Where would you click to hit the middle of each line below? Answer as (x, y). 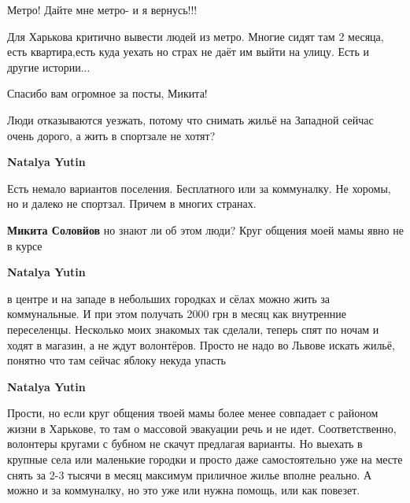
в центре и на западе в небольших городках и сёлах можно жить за (169, 298)
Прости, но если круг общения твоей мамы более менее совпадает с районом (193, 413)
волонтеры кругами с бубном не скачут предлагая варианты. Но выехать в (185, 444)
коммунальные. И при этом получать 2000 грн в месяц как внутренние (177, 314)
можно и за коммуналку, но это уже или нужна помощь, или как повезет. (184, 490)
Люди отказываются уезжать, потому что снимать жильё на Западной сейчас (190, 119)
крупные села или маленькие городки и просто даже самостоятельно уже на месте (205, 459)
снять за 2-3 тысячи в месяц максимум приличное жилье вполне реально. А (190, 474)
